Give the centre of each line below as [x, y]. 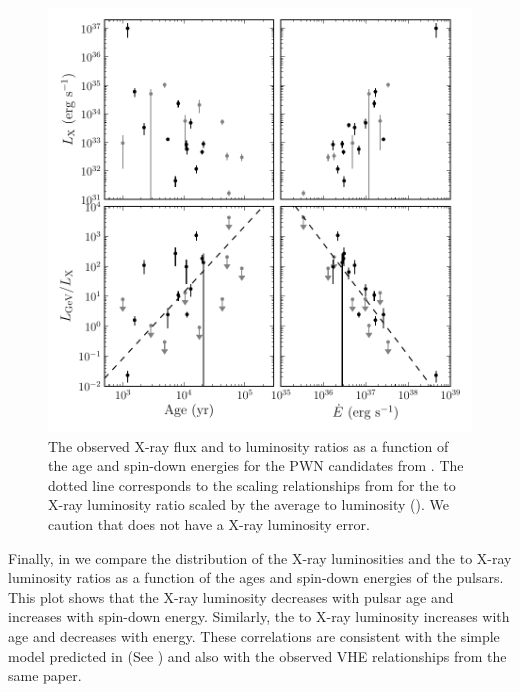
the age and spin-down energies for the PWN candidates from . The [256, 465]
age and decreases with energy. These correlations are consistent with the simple [254, 635]
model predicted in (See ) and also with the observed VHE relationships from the [257, 655]
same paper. [45, 675]
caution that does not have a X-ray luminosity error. [209, 523]
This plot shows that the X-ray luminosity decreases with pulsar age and [231, 596]
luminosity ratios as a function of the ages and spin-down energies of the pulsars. [256, 577]
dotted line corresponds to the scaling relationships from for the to [252, 484]
